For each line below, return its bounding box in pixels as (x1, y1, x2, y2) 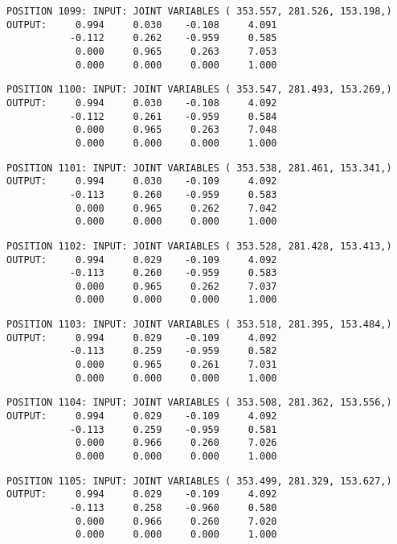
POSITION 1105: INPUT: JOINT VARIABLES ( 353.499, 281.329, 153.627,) (6, 475, 392, 487)
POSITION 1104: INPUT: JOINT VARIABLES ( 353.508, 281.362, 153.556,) (6, 397, 392, 409)
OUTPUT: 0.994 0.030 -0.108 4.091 (6, 19, 277, 31)
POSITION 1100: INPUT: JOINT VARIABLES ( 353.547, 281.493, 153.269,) (6, 84, 392, 96)
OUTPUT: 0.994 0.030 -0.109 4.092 (6, 175, 277, 188)
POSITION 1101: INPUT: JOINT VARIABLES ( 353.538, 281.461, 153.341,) (6, 162, 392, 174)
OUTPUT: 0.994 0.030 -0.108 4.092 (6, 97, 277, 109)
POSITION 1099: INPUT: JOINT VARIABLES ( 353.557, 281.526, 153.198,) (6, 6, 392, 17)
